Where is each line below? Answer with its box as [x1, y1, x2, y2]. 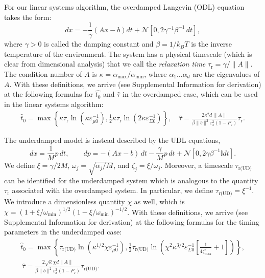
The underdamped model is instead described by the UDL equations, [4, 135, 221, 145]
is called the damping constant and [44, 38, 154, 49]
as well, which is [134, 196, 185, 206]
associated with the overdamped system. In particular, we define [12, 185, 213, 196]
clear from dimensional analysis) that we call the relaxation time [4, 58, 206, 69]
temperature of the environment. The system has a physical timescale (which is [4, 48, 252, 59]
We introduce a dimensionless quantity [4, 196, 125, 206]
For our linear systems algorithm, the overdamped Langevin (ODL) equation [4, 2, 245, 12]
